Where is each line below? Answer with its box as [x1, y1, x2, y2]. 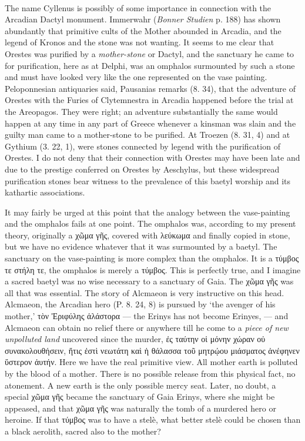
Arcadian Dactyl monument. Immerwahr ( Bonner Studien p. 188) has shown [5, 13, 281, 25]
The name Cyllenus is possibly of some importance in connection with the [5, 1, 272, 14]
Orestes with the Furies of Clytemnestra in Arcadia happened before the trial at [5, 94, 294, 106]
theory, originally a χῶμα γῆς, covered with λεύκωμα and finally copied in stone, [5, 228, 290, 241]
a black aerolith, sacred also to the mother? [5, 425, 161, 437]
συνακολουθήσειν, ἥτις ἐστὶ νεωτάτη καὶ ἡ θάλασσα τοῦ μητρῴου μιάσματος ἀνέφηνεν [5, 344, 300, 356]
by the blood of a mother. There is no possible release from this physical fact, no [5, 367, 296, 379]
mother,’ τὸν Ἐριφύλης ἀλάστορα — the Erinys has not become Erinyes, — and [5, 310, 289, 322]
